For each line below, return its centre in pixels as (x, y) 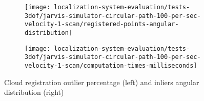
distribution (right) (34, 92)
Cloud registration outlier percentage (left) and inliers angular (102, 82)
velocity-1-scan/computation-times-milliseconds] (111, 65)
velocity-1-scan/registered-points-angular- (102, 24)
